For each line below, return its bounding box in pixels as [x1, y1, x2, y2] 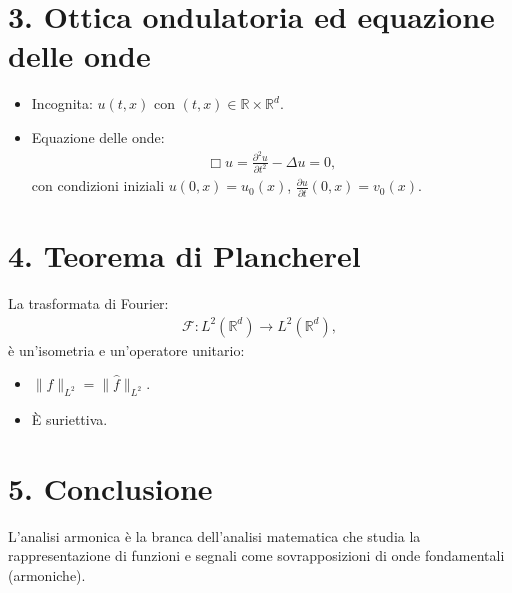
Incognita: [31, 93, 93, 114]
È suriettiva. [31, 408, 108, 429]
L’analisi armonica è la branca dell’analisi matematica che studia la [8, 525, 421, 546]
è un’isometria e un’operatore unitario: [8, 339, 245, 360]
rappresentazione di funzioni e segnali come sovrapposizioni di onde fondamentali [8, 545, 505, 566]
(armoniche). [8, 564, 86, 585]
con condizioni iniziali [31, 175, 165, 196]
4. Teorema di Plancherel [8, 234, 361, 275]
